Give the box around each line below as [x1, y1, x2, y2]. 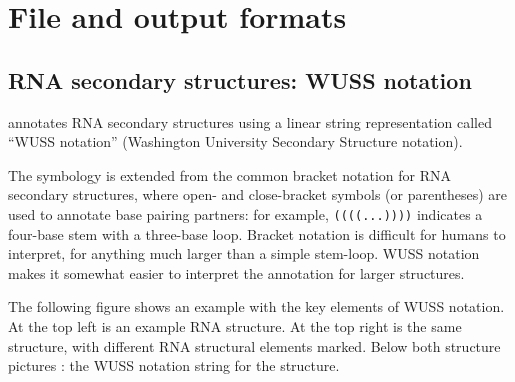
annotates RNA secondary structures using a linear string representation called [8, 111, 493, 132]
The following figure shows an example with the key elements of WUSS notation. [8, 296, 505, 317]
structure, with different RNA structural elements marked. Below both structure [8, 335, 501, 356]
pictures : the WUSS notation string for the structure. [8, 355, 340, 376]
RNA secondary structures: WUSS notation [8, 64, 472, 95]
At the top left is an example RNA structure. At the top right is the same [8, 315, 462, 336]
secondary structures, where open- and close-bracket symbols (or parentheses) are [8, 184, 508, 205]
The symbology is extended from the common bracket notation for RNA [8, 164, 452, 185]
